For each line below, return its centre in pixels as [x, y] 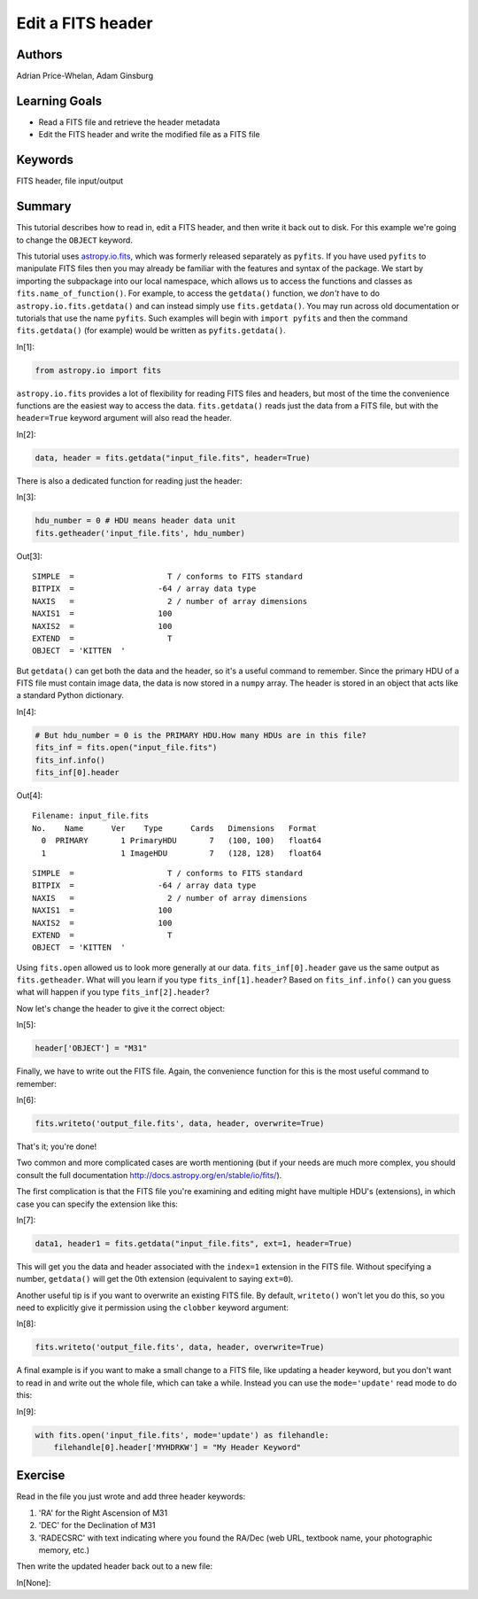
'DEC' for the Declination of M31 [97, 1525]
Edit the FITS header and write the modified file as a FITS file [149, 135]
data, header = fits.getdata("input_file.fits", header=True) [173, 458]
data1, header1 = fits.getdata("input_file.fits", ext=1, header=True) [194, 1243]
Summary [44, 207]
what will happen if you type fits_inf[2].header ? [113, 992]
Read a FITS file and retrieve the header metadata [129, 122]
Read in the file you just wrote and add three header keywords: [131, 1496]
